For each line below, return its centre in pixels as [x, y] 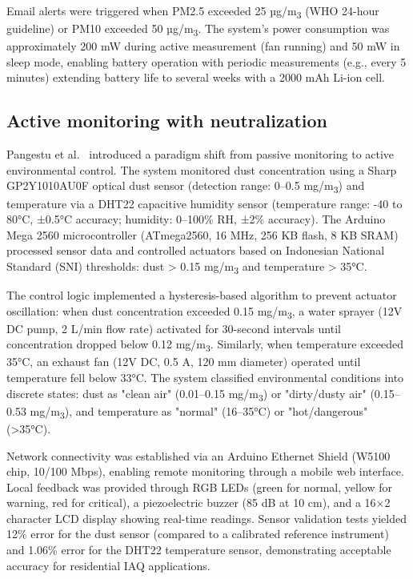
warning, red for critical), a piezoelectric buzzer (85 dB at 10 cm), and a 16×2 [198, 503]
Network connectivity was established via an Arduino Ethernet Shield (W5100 [198, 455]
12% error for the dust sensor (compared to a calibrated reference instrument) [198, 534]
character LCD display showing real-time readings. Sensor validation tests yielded [206, 518]
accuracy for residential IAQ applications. [108, 565]
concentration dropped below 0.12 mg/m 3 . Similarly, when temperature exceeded [205, 345]
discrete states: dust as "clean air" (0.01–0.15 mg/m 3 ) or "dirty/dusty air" [186, 394]
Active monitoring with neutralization [167, 121]
